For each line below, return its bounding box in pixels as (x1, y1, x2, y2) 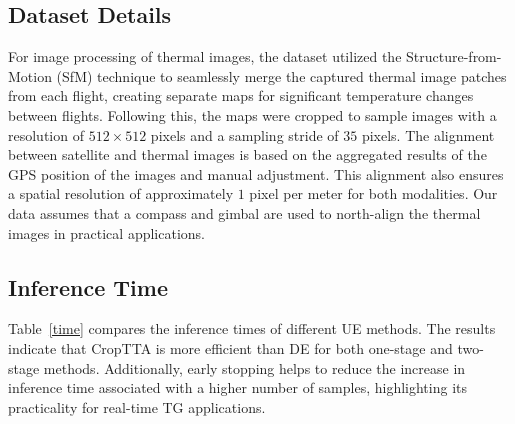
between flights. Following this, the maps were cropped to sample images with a (8, 104, 497, 125)
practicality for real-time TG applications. (8, 396, 266, 417)
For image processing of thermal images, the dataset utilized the (8, 46, 402, 67)
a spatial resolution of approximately (8, 183, 234, 204)
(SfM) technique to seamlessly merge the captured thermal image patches (56, 65, 507, 86)
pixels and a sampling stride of (150, 124, 339, 145)
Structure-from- (406, 46, 502, 67)
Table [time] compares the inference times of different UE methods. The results (8, 318, 496, 339)
